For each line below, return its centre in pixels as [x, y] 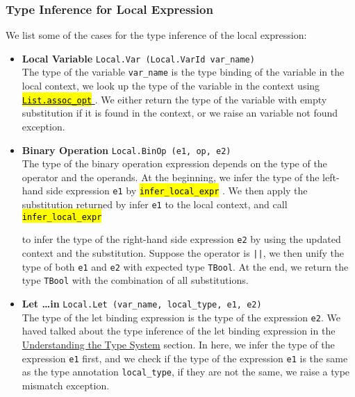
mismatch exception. [66, 385]
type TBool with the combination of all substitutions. [135, 280]
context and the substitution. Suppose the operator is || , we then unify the [183, 253]
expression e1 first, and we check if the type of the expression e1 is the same [185, 358]
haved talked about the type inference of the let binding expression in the [179, 331]
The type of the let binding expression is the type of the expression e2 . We [181, 317]
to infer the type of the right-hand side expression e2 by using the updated [181, 239]
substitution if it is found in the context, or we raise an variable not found [180, 113]
